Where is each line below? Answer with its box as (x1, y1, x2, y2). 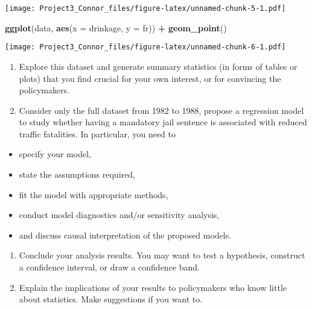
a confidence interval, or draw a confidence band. (19, 261, 200, 273)
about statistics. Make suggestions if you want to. (19, 293, 203, 305)
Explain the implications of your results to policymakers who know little (19, 281, 287, 293)
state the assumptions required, (19, 168, 135, 181)
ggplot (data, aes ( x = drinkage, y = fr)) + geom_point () (5, 21, 227, 34)
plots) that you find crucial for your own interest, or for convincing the (19, 72, 281, 84)
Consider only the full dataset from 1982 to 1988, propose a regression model (19, 104, 304, 116)
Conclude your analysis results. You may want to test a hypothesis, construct (19, 249, 305, 261)
